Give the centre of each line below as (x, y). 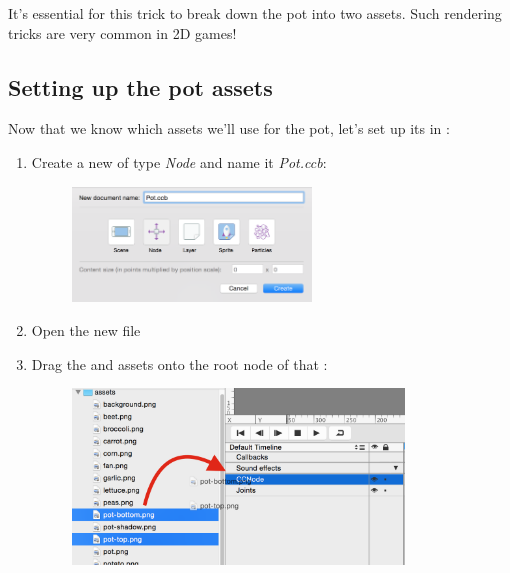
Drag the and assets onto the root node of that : (179, 363)
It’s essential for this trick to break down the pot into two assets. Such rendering (255, 13)
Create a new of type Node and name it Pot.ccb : (179, 161)
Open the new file (86, 329)
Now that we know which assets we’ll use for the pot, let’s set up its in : (229, 128)
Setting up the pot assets (140, 86)
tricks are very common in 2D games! (122, 32)
